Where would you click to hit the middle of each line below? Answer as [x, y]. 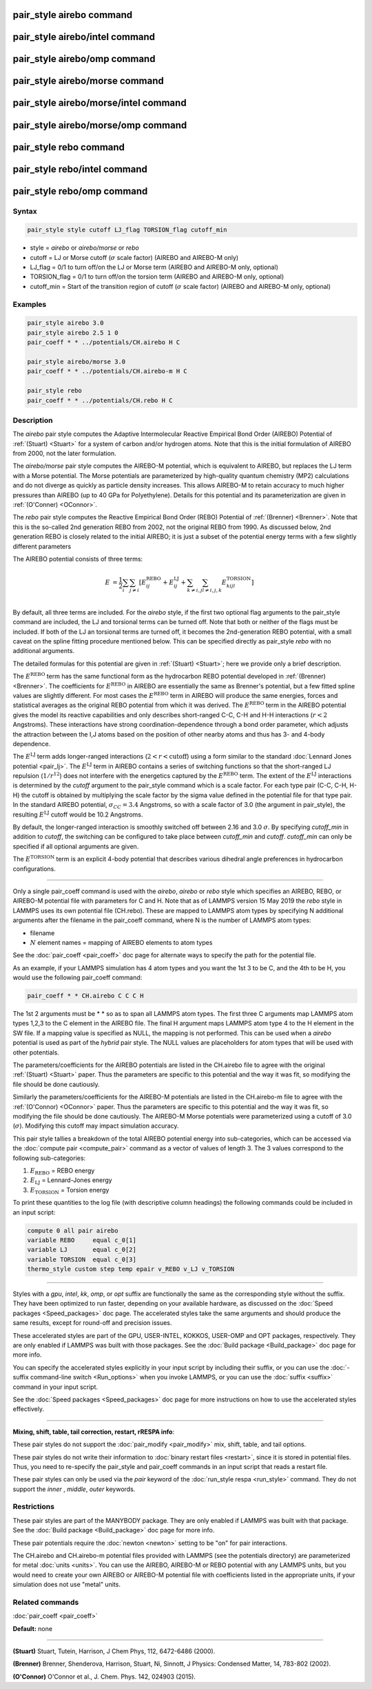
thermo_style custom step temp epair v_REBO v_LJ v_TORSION [131, 1269]
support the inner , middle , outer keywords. [74, 1489]
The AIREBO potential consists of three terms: [78, 559]
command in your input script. [55, 1387]
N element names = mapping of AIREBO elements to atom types [121, 942]
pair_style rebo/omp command [80, 191]
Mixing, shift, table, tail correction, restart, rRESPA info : [94, 1432]
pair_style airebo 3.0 [65, 323]
